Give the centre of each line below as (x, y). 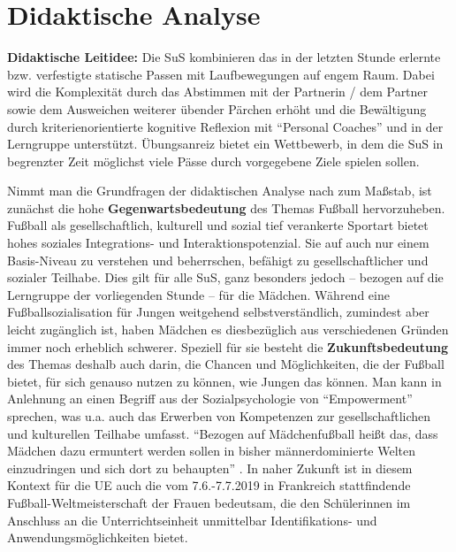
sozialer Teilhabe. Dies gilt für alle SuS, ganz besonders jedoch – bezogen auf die (225, 277)
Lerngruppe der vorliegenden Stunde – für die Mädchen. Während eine (198, 294)
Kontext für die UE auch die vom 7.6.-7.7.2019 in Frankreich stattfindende (209, 485)
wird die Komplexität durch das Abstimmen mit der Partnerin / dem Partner (218, 92)
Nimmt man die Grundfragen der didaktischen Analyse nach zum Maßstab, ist (220, 191)
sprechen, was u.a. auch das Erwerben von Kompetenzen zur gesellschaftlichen (219, 416)
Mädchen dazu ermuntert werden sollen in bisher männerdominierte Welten (212, 451)
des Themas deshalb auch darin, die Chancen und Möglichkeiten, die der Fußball (226, 364)
